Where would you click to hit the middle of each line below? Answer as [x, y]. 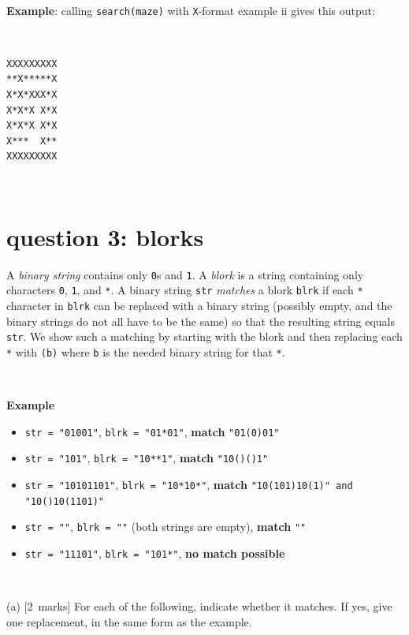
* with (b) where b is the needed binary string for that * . [146, 351]
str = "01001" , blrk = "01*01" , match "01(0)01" [152, 431]
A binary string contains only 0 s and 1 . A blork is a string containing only [185, 274]
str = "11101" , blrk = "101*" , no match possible [155, 553]
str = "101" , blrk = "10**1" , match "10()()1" [147, 458]
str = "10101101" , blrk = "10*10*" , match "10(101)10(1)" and [189, 485]
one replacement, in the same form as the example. [129, 621]
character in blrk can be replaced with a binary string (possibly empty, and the [199, 306]
